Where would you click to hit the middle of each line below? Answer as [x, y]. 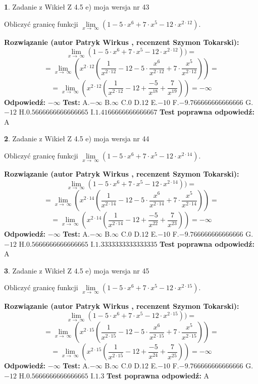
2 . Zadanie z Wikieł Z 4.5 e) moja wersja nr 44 [77, 139]
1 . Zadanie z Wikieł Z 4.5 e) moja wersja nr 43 [77, 7]
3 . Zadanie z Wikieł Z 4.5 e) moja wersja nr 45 [77, 270]
